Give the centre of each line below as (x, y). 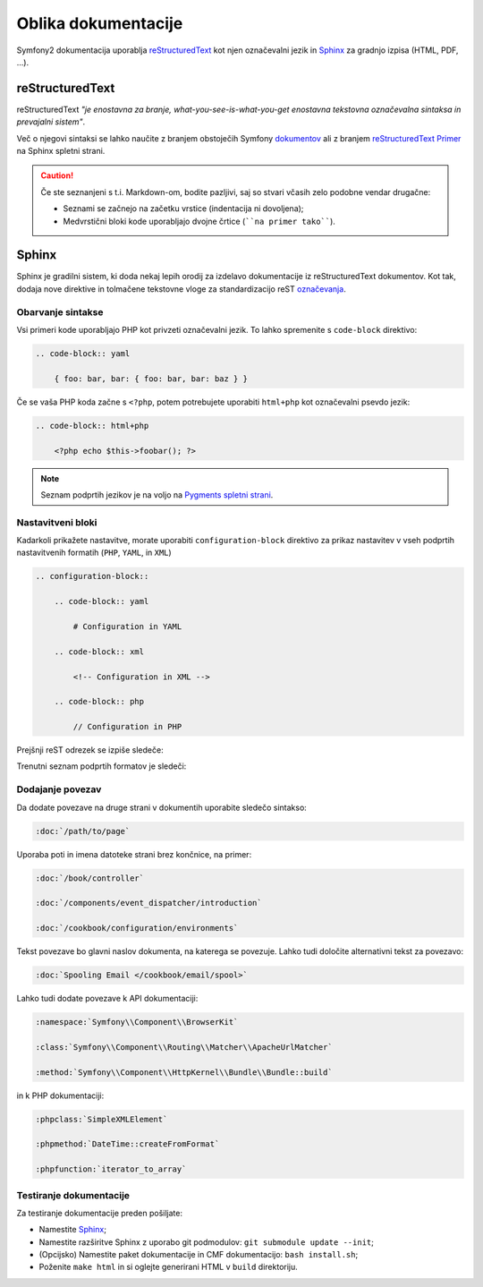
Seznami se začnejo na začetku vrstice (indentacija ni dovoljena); (183, 209)
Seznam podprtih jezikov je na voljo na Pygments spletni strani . (157, 494)
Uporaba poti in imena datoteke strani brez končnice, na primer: (134, 854)
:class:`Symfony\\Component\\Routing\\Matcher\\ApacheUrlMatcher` (184, 1047)
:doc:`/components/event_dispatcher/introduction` (149, 903)
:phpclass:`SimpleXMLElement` (102, 1119)
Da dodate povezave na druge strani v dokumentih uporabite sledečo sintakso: (162, 807)
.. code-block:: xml (99, 652)
